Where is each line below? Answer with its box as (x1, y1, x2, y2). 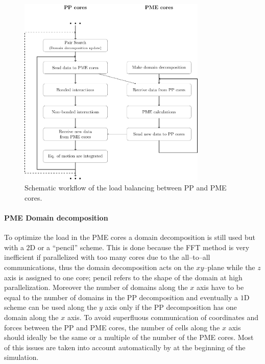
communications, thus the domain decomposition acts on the (4, 262, 194, 273)
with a (4, 241, 24, 252)
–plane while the (204, 262, 255, 273)
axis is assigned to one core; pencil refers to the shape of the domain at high (4, 272, 243, 282)
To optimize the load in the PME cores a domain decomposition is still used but (4, 232, 255, 242)
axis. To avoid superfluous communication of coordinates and (67, 312, 259, 323)
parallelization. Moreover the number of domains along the (4, 282, 188, 293)
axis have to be (196, 282, 244, 293)
